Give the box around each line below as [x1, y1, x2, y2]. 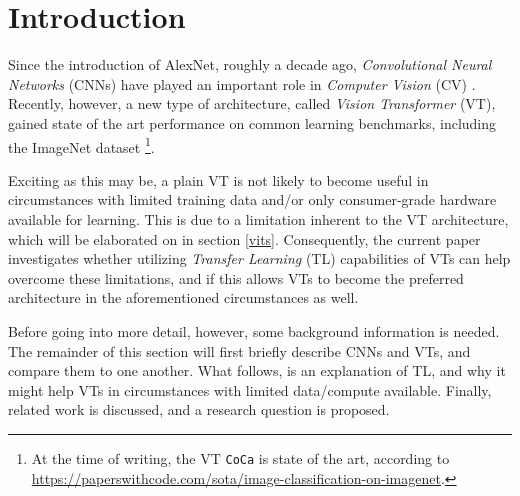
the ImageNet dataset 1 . [8, 133, 155, 157]
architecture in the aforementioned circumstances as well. [8, 287, 359, 308]
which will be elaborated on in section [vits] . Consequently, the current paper [8, 228, 481, 249]
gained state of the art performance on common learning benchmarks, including [8, 112, 497, 133]
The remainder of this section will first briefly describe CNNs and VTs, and [8, 340, 471, 361]
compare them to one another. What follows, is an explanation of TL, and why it [8, 360, 506, 381]
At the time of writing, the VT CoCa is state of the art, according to [31, 447, 450, 468]
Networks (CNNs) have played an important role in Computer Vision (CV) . [8, 73, 476, 94]
